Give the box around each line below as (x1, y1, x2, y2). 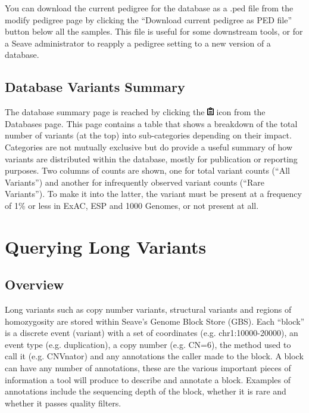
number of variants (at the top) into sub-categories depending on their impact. (5, 129, 292, 141)
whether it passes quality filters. (5, 396, 121, 409)
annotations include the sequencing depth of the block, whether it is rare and (5, 385, 286, 397)
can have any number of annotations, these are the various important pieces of (5, 362, 291, 374)
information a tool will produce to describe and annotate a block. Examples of (5, 373, 291, 386)
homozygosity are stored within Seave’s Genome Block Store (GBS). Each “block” (5, 315, 305, 327)
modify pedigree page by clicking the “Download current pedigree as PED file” (5, 13, 292, 26)
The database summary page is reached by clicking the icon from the (5, 106, 266, 118)
